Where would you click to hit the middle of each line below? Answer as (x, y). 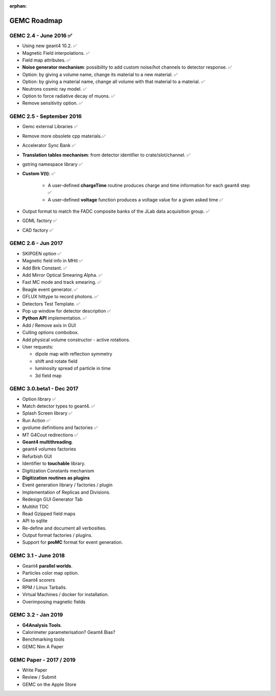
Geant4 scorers (39, 580)
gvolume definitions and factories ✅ (60, 427)
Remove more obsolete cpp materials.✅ (64, 136)
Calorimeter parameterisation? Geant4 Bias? (69, 632)
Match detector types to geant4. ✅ (59, 406)
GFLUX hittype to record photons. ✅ (60, 297)
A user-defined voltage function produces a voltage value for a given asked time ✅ (135, 199)
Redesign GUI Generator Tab (52, 499)
